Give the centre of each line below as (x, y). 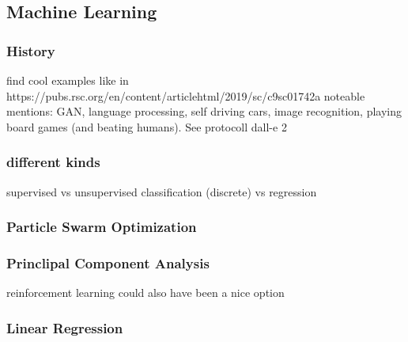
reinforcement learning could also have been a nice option (145, 293)
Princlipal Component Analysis (108, 262)
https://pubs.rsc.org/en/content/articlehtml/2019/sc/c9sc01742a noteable (186, 95)
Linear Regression (65, 327)
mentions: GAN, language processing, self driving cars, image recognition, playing (204, 111)
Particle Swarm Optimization (102, 227)
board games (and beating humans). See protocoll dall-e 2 (147, 126)
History (31, 50)
